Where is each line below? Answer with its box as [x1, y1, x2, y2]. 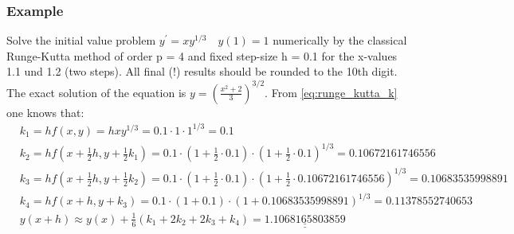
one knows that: [6, 103, 84, 120]
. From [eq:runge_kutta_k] [265, 84, 398, 100]
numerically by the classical [273, 32, 407, 49]
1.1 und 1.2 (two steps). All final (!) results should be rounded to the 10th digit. [6, 63, 398, 80]
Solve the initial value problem [6, 32, 156, 49]
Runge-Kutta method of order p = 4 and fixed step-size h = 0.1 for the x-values [6, 47, 398, 64]
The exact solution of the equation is [6, 84, 186, 100]
